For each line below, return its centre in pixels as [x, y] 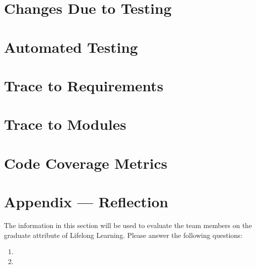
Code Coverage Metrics [86, 163]
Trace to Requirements [84, 85]
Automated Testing [71, 47]
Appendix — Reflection [86, 202]
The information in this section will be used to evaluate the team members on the [128, 225]
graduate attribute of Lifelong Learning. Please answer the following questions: [123, 235]
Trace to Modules [65, 124]
